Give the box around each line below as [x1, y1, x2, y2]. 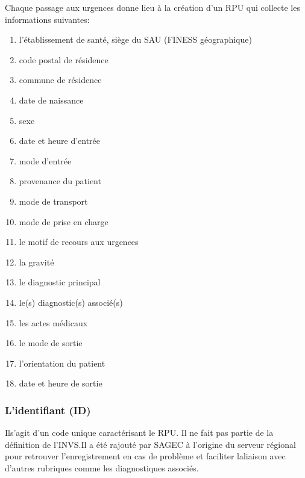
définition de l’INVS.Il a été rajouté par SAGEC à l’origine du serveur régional [5, 438, 296, 450]
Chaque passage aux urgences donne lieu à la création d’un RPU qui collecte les [5, 1, 300, 13]
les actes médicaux [19, 316, 88, 329]
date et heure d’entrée [19, 134, 101, 147]
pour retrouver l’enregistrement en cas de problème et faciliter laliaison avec [5, 450, 286, 462]
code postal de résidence [19, 53, 108, 66]
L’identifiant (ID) [5, 402, 91, 417]
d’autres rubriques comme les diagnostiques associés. [5, 461, 199, 474]
